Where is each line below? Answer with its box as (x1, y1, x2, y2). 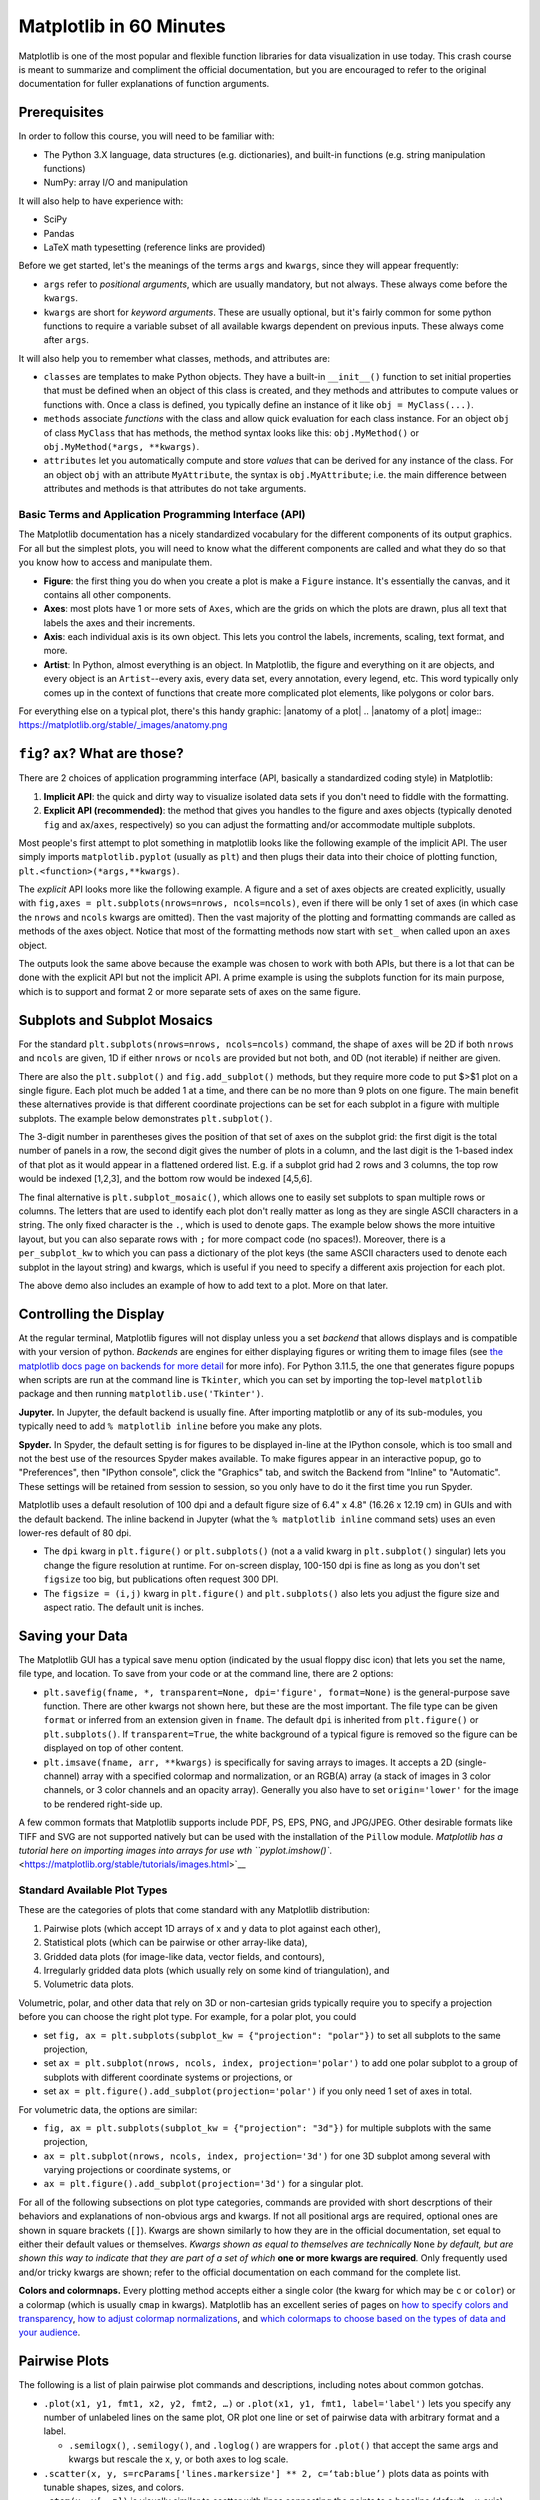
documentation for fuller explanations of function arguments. (18, 78, 270, 90)
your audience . (18, 2326, 81, 2339)
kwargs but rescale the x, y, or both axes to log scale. (68, 2453, 289, 2465)
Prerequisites (18, 104, 104, 121)
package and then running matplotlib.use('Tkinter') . (18, 1388, 264, 1400)
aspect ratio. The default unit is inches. (43, 1601, 205, 1613)
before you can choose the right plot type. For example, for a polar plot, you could (18, 2011, 357, 2023)
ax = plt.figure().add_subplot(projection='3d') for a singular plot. (43, 2178, 364, 2190)
